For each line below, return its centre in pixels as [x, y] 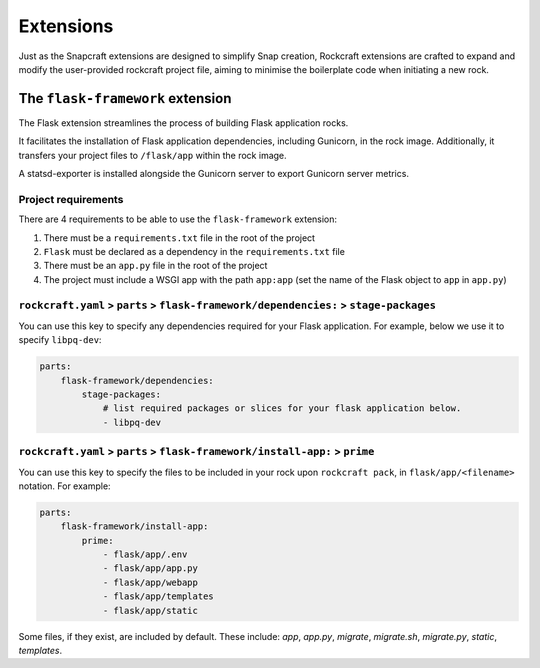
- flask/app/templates [158, 596]
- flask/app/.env [145, 554]
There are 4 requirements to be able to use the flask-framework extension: [178, 219]
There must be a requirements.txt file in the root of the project [179, 237]
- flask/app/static [150, 610]
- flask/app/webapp [150, 582]
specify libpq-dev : [60, 340]
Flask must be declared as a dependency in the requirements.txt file [194, 251]
